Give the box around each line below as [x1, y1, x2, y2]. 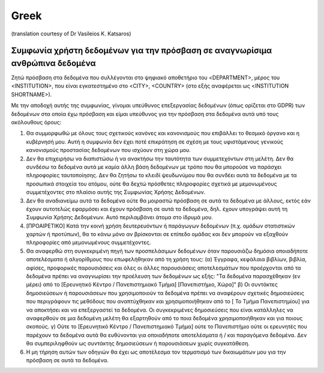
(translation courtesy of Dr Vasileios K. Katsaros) [11, 30, 131, 37]
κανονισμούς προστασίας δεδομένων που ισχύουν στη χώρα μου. [26, 147, 191, 154]
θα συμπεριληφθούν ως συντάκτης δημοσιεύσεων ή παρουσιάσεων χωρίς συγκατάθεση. [26, 340, 250, 347]
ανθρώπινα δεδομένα [11, 58, 96, 68]
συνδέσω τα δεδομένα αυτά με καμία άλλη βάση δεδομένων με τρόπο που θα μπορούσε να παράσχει [26, 163, 282, 171]
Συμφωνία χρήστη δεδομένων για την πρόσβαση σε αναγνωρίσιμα [11, 46, 272, 56]
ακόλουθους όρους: [11, 119, 62, 126]
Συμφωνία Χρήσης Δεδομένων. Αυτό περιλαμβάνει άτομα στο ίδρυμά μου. [26, 214, 213, 221]
